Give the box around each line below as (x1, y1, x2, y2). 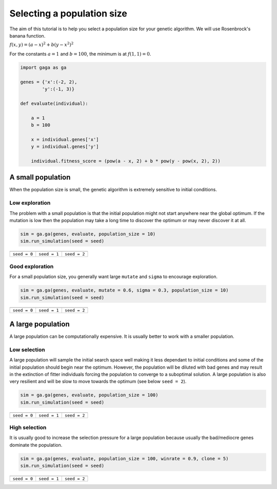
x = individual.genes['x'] (31, 136, 100, 142)
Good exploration (9, 263, 54, 270)
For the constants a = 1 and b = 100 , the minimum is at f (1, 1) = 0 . (9, 50, 151, 57)
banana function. (9, 32, 46, 39)
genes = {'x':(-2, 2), (20, 79, 77, 85)
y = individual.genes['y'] (31, 144, 100, 150)
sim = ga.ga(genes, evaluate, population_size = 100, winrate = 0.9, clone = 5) (20, 456, 229, 461)
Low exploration (9, 200, 51, 207)
